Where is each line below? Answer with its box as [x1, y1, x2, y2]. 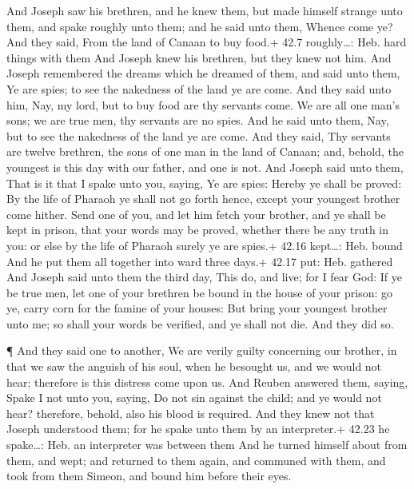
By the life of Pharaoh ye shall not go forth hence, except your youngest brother [6, 190, 400, 207]
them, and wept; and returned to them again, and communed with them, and [6, 451, 386, 468]
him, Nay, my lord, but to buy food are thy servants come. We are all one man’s [6, 96, 400, 113]
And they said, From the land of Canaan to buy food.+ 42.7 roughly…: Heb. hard [6, 34, 407, 50]
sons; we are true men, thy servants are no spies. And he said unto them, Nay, [6, 112, 389, 129]
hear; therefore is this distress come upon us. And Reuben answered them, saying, [6, 373, 408, 390]
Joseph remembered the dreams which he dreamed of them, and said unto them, [6, 65, 400, 81]
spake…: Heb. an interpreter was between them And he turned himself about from [6, 436, 408, 453]
